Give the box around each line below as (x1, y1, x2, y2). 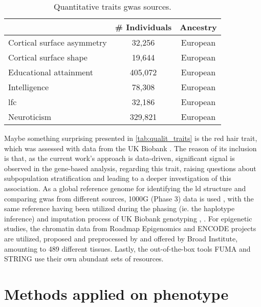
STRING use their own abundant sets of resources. (4, 253, 164, 264)
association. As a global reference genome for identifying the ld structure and (4, 182, 246, 193)
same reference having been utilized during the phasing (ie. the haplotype (4, 203, 235, 214)
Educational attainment (8, 66, 94, 78)
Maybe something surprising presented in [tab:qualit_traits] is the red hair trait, (4, 133, 257, 143)
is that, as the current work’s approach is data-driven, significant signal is (4, 153, 235, 163)
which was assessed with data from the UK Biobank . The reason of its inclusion (4, 142, 257, 153)
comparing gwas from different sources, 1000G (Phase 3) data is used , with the (4, 193, 254, 203)
